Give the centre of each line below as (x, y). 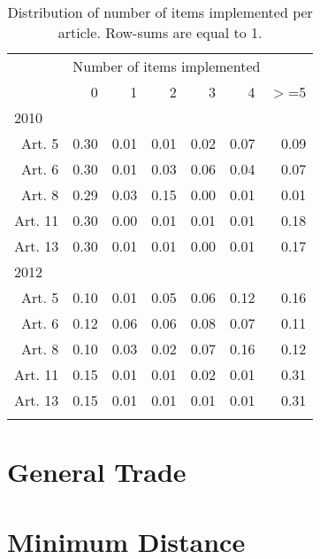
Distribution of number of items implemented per (160, 12)
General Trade (97, 472)
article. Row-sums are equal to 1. (160, 32)
